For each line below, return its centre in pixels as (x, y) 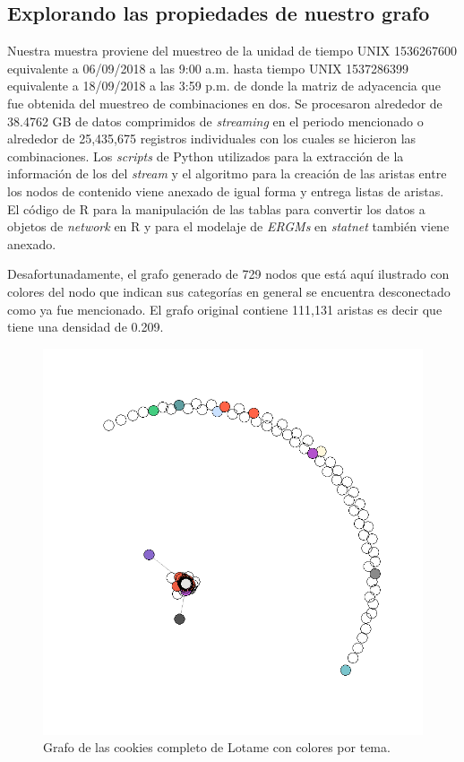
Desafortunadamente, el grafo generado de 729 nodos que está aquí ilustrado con (228, 274)
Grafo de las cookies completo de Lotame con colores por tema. (217, 747)
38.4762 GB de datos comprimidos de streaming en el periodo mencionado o (215, 121)
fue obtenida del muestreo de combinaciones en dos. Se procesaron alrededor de (225, 103)
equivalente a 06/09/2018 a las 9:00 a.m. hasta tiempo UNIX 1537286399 (208, 68)
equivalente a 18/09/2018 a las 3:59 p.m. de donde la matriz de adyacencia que (224, 86)
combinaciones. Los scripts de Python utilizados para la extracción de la (206, 156)
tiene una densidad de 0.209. (86, 327)
